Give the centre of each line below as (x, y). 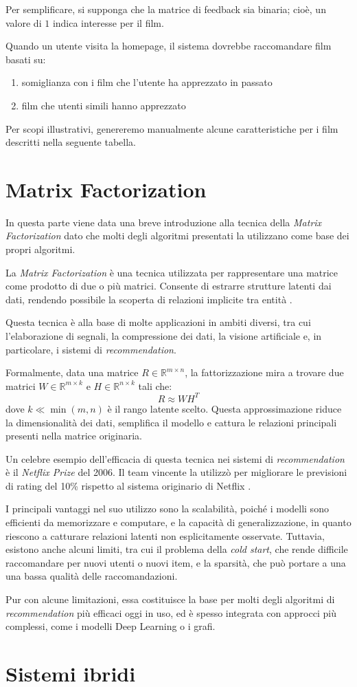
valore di (24, 22)
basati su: (26, 59)
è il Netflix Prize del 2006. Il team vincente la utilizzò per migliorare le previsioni (176, 472)
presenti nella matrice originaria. (74, 436)
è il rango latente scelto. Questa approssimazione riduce (224, 408)
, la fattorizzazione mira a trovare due (264, 372)
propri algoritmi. (41, 249)
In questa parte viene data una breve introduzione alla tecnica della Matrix (164, 222)
